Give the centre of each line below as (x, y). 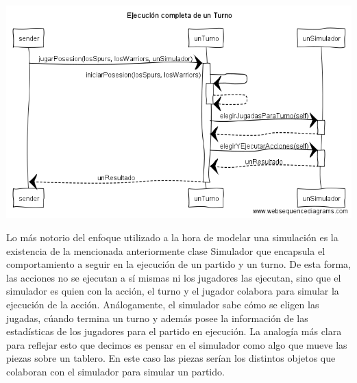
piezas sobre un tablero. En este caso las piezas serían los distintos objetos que (171, 358)
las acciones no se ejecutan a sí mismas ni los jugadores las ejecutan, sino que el (174, 277)
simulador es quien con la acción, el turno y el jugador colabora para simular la (173, 291)
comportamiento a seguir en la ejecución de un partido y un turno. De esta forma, (178, 264)
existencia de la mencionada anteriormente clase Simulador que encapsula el (166, 250)
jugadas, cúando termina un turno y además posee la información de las (157, 318)
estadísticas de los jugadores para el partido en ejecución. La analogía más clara (174, 331)
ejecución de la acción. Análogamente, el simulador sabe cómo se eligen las (163, 305)
